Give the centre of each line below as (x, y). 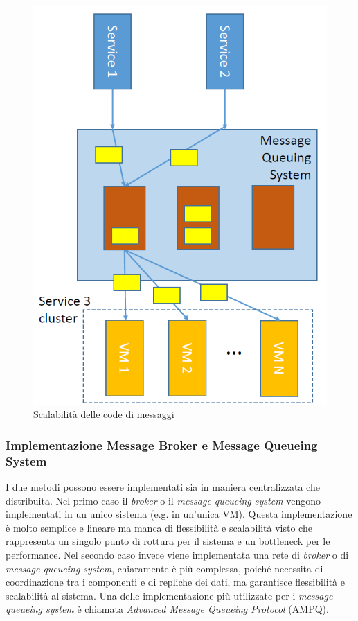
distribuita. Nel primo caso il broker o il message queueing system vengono (163, 500)
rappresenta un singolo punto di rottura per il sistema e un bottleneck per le (168, 541)
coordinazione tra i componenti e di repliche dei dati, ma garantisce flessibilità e (175, 582)
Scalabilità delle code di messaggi (104, 414)
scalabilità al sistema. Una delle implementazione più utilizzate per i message (169, 595)
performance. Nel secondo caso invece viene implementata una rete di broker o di (177, 555)
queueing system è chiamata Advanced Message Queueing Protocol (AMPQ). (167, 609)
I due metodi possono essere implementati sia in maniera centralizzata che (163, 487)
